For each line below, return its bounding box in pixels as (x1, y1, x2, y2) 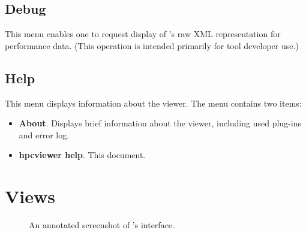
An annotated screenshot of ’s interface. (29, 219, 175, 231)
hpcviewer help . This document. (19, 149, 146, 161)
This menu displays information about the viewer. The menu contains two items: (5, 96, 302, 109)
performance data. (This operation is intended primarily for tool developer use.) (5, 39, 299, 52)
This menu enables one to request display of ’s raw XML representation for (5, 28, 281, 40)
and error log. (19, 128, 70, 141)
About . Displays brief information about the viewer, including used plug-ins (19, 117, 301, 129)
